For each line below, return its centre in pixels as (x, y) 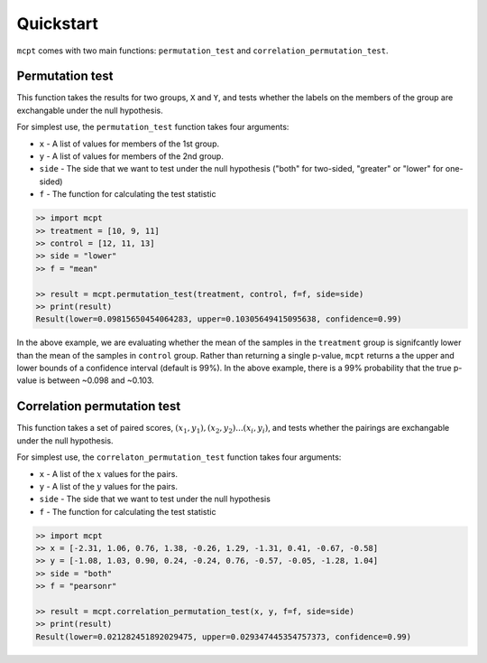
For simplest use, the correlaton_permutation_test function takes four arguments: (179, 457)
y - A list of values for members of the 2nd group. (132, 156)
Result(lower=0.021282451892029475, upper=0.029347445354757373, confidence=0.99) (224, 636)
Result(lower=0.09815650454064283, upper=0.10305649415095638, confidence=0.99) (219, 319)
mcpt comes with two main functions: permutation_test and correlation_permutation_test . (202, 51)
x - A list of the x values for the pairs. (108, 473)
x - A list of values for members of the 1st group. (129, 144)
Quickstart (58, 23)
